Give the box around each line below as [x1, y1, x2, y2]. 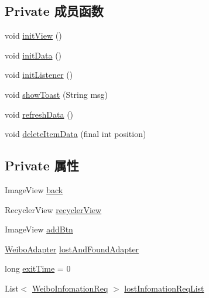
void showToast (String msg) [5, 88, 108, 100]
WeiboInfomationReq [32, 282, 108, 294]
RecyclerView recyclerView [5, 203, 102, 215]
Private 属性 [5, 156, 79, 174]
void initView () [5, 29, 62, 42]
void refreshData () [5, 108, 74, 120]
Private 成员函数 [5, 2, 104, 20]
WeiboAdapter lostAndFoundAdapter [5, 242, 139, 255]
